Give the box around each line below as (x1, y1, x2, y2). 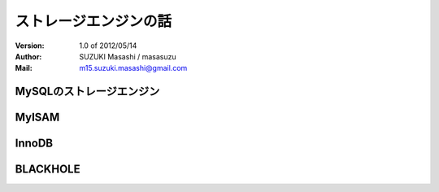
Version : (15, 41, 45, 50)
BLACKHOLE (15, 163, 80, 177)
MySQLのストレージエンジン (15, 85, 160, 98)
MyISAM (15, 111, 60, 124)
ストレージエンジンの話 (15, 12, 172, 30)
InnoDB (15, 137, 53, 151)
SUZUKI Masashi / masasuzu (79, 51, 176, 61)
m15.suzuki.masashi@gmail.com (79, 63, 188, 73)
